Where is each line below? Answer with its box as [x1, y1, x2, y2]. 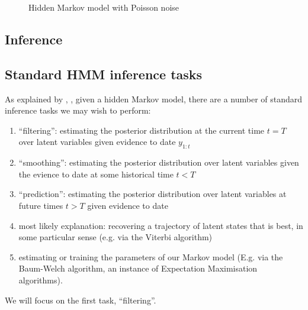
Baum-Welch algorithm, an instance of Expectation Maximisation [18, 262, 258, 275]
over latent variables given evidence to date [18, 135, 176, 148]
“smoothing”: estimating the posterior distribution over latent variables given [18, 156, 299, 169]
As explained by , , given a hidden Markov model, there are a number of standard [5, 92, 303, 105]
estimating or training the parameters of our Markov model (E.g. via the [18, 250, 283, 263]
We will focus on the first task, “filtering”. [5, 293, 156, 306]
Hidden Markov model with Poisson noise [28, 1, 179, 13]
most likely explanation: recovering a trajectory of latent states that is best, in [18, 219, 303, 231]
